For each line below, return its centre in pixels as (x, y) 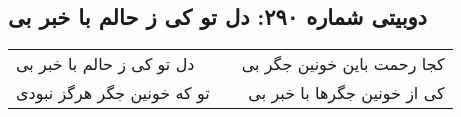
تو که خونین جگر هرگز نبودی (113, 93)
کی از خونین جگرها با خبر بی (346, 93)
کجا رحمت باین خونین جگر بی (343, 64)
